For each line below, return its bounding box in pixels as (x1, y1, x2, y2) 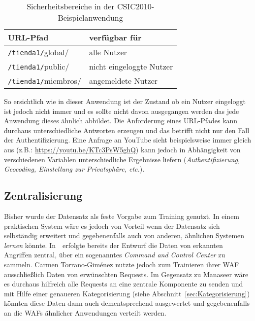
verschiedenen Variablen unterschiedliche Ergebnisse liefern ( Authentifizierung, (4, 154, 240, 164)
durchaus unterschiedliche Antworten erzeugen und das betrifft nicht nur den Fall (4, 125, 250, 135)
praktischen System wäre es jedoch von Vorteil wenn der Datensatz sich (4, 220, 220, 231)
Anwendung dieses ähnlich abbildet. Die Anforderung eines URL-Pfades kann (4, 115, 238, 126)
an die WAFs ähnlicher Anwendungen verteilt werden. (4, 307, 166, 318)
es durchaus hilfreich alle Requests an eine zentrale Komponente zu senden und (4, 279, 243, 289)
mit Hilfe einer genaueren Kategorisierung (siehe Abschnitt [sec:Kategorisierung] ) (4, 288, 250, 298)
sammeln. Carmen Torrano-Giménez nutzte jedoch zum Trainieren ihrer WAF (4, 259, 239, 269)
